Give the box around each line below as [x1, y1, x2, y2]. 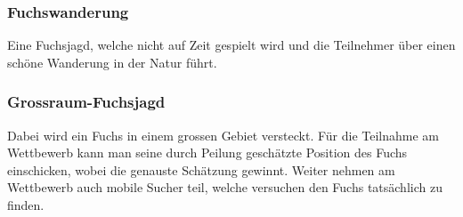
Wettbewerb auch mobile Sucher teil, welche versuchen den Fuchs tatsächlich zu [7, 178, 443, 197]
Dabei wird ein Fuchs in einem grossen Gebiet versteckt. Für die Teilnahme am [7, 125, 439, 144]
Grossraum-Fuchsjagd [7, 91, 166, 113]
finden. [7, 196, 45, 213]
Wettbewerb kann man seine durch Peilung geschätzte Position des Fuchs [7, 143, 408, 162]
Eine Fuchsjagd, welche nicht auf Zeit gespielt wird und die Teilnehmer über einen [7, 36, 456, 54]
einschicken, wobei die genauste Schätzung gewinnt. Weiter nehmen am [7, 160, 395, 179]
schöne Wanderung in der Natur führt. [7, 52, 217, 71]
